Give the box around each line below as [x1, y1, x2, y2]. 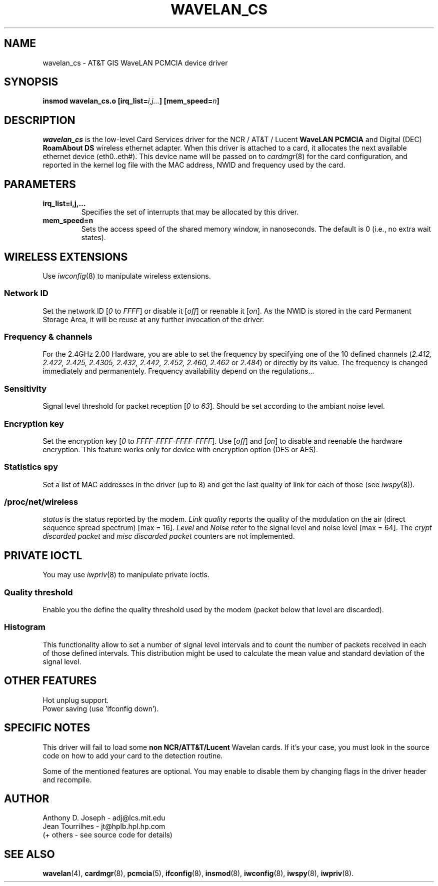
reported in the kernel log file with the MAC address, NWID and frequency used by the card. [42, 161, 345, 170]
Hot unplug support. [42, 695, 109, 704]
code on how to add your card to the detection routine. [42, 751, 223, 760]
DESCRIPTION [4, 114, 75, 127]
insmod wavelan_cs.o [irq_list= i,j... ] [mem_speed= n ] [42, 97, 219, 106]
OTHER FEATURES [4, 674, 97, 687]
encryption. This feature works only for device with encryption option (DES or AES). [42, 445, 318, 454]
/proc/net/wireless [4, 497, 78, 507]
